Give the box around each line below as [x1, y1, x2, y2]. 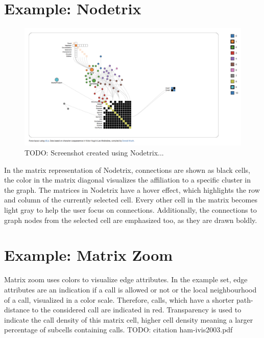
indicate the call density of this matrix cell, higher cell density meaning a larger [4, 314, 253, 325]
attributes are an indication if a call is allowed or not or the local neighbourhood [4, 284, 257, 295]
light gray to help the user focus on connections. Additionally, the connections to [4, 205, 257, 215]
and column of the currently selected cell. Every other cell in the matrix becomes [4, 194, 257, 205]
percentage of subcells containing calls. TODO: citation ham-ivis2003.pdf [4, 324, 233, 335]
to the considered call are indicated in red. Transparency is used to [32, 304, 242, 315]
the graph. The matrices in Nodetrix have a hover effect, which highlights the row [4, 184, 260, 195]
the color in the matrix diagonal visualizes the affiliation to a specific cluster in [4, 174, 251, 185]
